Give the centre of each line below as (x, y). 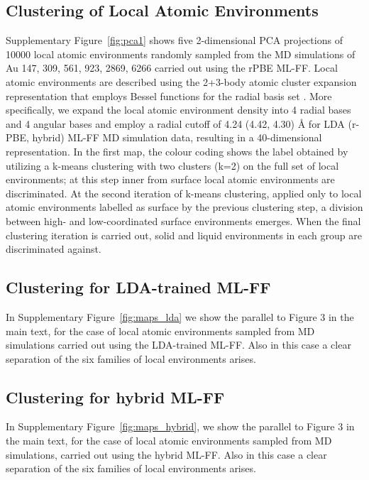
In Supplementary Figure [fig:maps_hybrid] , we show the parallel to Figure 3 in (180, 426)
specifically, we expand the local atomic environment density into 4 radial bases (178, 110)
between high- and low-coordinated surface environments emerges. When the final (183, 220)
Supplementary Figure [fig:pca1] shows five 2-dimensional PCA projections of (174, 40)
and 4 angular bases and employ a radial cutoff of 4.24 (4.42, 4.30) (150, 123)
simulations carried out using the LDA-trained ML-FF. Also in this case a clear (178, 345)
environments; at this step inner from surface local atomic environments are (170, 179)
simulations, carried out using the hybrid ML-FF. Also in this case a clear (166, 454)
